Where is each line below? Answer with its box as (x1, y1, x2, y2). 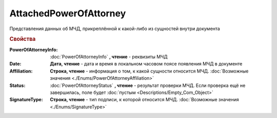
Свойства (9, 36, 36, 43)
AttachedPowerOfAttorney (9, 8, 126, 19)
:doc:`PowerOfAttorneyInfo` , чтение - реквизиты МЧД (50, 54, 168, 60)
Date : (9, 61, 22, 67)
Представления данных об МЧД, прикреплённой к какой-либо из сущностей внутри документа (9, 26, 220, 32)
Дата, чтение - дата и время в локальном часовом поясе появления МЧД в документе (50, 61, 243, 67)
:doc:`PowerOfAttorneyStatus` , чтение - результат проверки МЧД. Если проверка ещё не (50, 82, 246, 88)
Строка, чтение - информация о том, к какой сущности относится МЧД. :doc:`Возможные (50, 68, 249, 74)
